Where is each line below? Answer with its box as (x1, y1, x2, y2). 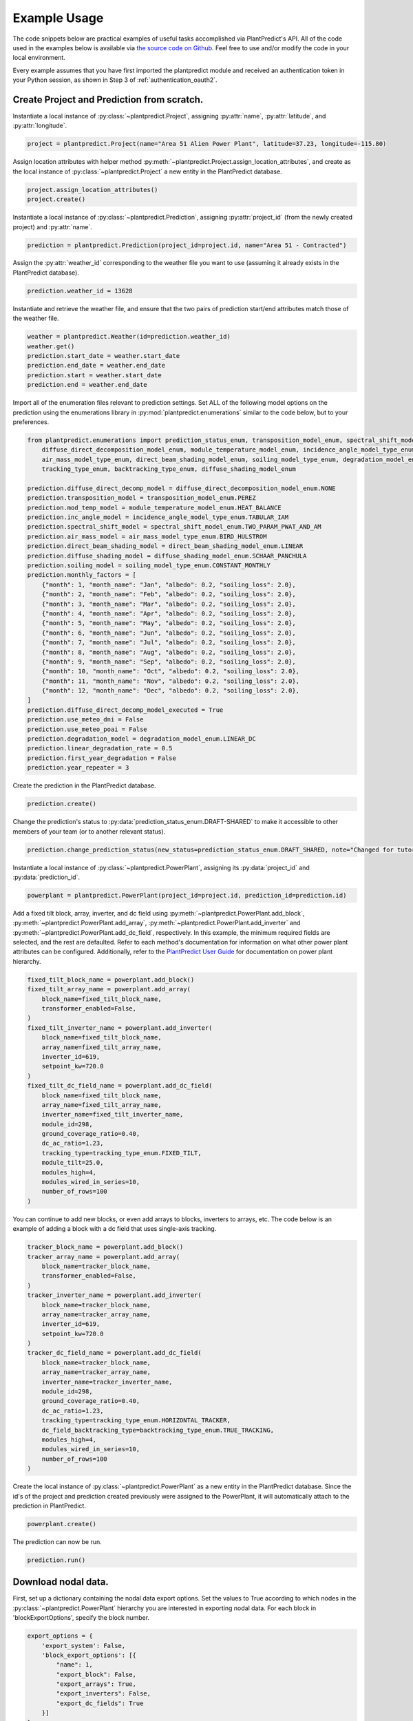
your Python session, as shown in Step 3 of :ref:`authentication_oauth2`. (12, 76, 218, 84)
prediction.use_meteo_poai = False (27, 725, 147, 733)
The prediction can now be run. (12, 1537, 103, 1545)
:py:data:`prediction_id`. (12, 873, 81, 881)
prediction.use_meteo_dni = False (27, 716, 144, 724)
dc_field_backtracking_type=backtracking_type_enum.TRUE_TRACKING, (41, 1426, 275, 1434)
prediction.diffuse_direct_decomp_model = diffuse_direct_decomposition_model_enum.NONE (27, 484, 337, 492)
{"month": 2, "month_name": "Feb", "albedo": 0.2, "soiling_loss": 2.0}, (41, 591, 296, 598)
